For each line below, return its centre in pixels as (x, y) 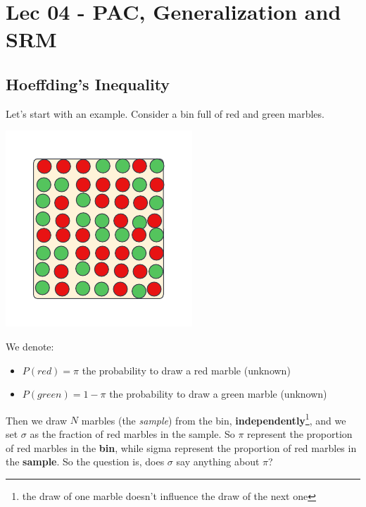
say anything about (218, 462)
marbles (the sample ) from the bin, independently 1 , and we (214, 419)
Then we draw (37, 420)
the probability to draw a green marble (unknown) (218, 394)
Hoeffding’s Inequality (88, 84)
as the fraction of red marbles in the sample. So (132, 433)
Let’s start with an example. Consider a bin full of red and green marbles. (165, 113)
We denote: (30, 346)
